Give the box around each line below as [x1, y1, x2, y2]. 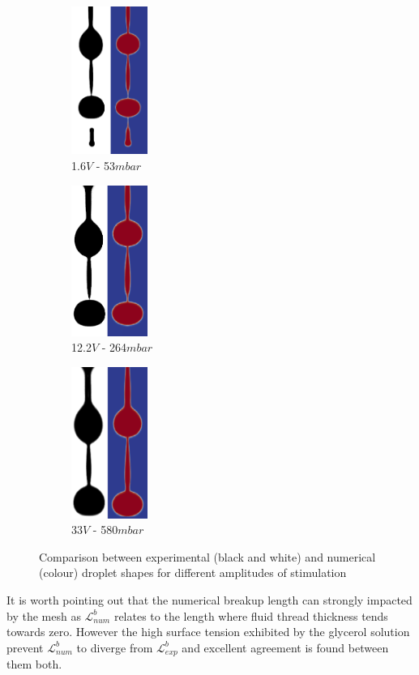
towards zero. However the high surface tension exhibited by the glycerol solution [6, 623, 410, 640]
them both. [6, 656, 62, 673]
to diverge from [76, 639, 153, 656]
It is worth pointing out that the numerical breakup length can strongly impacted [6, 591, 413, 608]
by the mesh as [6, 607, 81, 624]
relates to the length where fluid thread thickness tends [113, 607, 388, 624]
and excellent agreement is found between [182, 639, 389, 656]
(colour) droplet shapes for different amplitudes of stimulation [39, 564, 347, 581]
